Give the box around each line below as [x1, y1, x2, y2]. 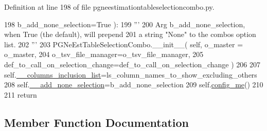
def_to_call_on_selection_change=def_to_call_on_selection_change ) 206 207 [4, 59, 260, 69]
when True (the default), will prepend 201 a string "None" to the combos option [4, 29, 256, 40]
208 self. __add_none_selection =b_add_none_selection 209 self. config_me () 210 [4, 79, 263, 90]
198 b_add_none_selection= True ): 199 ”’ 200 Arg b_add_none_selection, [4, 18, 245, 29]
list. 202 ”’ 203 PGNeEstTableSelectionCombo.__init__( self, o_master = [4, 39, 243, 49]
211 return [4, 89, 37, 100]
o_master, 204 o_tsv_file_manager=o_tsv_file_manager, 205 [4, 49, 204, 60]
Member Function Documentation [4, 114, 189, 130]
